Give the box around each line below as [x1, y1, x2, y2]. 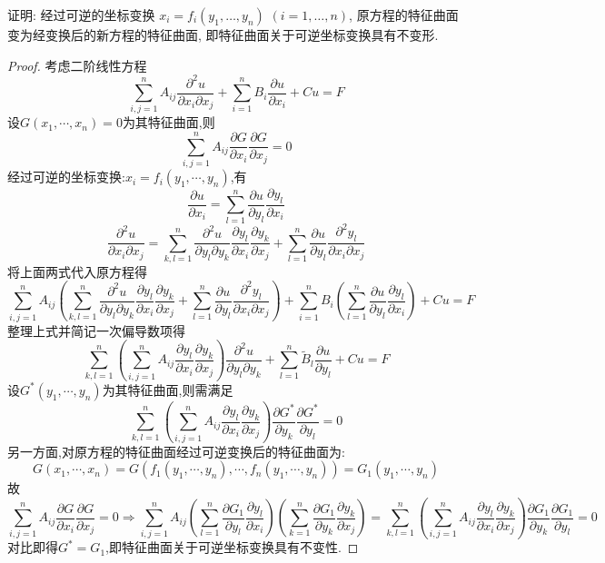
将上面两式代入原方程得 [7, 262, 147, 281]
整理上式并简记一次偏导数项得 [7, 321, 185, 340]
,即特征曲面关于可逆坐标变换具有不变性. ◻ [105, 538, 359, 557]
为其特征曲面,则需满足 [102, 380, 233, 399]
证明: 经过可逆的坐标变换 [7, 5, 155, 24]
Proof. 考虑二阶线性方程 [7, 55, 147, 74]
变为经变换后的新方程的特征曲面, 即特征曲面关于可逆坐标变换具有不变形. [7, 25, 439, 44]
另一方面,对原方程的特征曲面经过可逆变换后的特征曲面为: [7, 441, 345, 460]
